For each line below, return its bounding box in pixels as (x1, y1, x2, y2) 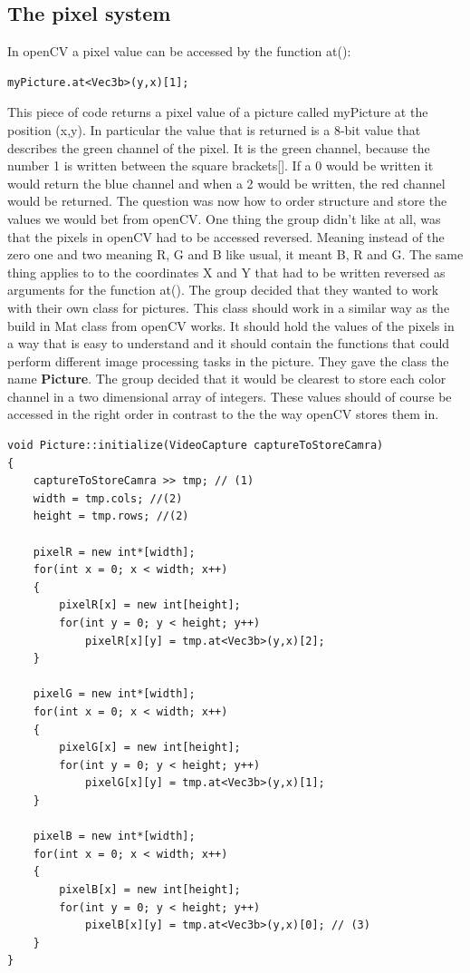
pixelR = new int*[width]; (33, 545, 196, 559)
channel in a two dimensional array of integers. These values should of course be (7, 386, 452, 405)
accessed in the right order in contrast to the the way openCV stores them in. (7, 404, 439, 423)
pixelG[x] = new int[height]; (59, 741, 241, 754)
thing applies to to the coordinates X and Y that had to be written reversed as (7, 262, 446, 281)
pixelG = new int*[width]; (33, 687, 196, 701)
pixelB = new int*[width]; (33, 830, 196, 843)
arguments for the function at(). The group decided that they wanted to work (7, 280, 439, 299)
